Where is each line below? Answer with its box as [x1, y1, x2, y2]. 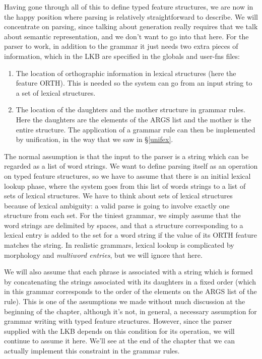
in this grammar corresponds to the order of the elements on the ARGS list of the [4, 286, 257, 297]
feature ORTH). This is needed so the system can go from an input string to [16, 78, 252, 88]
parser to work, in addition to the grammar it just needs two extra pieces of [4, 41, 238, 51]
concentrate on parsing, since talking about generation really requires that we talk [4, 21, 258, 32]
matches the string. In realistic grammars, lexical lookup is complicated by [4, 240, 234, 250]
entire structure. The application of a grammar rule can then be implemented [16, 124, 255, 134]
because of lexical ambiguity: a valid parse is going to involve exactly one [4, 200, 230, 210]
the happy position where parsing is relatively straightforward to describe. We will [4, 11, 258, 22]
